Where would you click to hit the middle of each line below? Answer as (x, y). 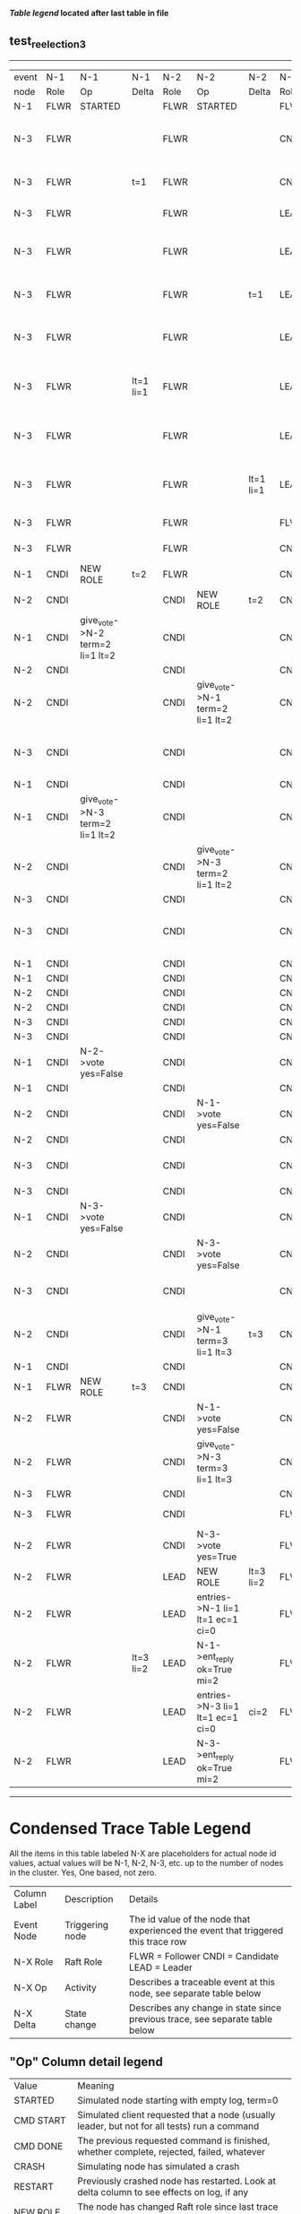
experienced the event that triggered (206, 1930)
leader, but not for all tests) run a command (168, 2126)
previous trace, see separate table (201, 2019)
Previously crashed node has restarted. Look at (176, 2181)
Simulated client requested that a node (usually (176, 2115)
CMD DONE (39, 2147)
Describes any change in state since (205, 2008)
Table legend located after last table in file (89, 13)
